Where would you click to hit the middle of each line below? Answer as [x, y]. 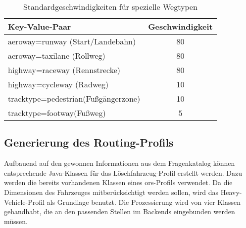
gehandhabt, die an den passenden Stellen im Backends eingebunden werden [120, 211]
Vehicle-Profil [24, 202]
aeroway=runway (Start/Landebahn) [72, 41]
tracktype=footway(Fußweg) [57, 113]
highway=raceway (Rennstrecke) [64, 70]
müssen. [16, 221]
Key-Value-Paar [40, 26]
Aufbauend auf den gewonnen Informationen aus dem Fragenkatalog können [120, 163]
